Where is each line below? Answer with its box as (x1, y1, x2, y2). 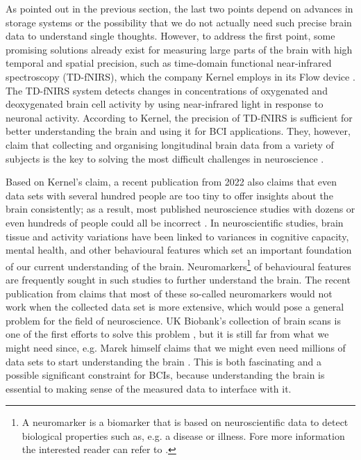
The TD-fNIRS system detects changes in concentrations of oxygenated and (6, 83, 328, 97)
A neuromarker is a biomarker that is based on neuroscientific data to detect (22, 415, 349, 429)
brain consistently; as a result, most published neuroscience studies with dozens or (6, 202, 355, 216)
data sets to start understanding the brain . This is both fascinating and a (6, 354, 321, 368)
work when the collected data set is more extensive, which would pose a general (6, 299, 344, 314)
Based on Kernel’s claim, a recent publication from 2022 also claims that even (6, 174, 337, 189)
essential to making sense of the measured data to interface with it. (6, 381, 292, 395)
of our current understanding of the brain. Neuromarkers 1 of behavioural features (6, 256, 351, 273)
